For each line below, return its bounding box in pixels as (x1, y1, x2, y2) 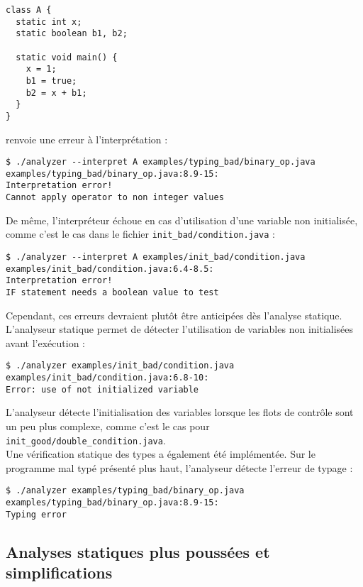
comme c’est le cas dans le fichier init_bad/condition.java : (6, 226, 275, 241)
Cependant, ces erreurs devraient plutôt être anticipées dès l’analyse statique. (6, 307, 342, 322)
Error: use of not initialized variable (6, 384, 199, 395)
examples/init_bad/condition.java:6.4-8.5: (6, 263, 214, 274)
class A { (6, 5, 52, 15)
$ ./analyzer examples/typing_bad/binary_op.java (6, 485, 245, 496)
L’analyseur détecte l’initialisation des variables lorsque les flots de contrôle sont (6, 405, 354, 419)
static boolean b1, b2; (16, 28, 128, 39)
